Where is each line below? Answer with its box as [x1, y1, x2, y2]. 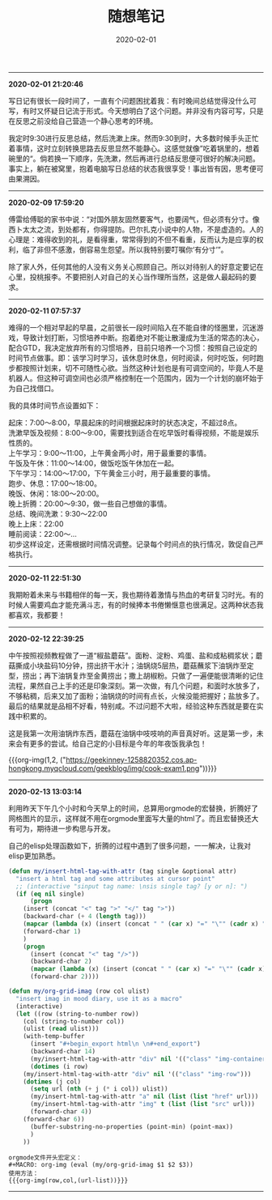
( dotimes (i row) [29, 1062, 89, 1070]
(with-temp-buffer [23, 1032, 85, 1040]
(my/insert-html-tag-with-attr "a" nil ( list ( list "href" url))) [29, 1092, 259, 1101]
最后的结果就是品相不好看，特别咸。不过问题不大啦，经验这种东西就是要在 [8, 701, 257, 711]
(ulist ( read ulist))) [23, 1025, 100, 1033]
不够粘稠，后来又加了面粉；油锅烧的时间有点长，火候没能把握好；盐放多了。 [8, 691, 264, 700]
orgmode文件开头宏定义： [8, 1154, 83, 1162]
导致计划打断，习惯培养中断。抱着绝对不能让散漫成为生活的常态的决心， [22, 333, 264, 343]
